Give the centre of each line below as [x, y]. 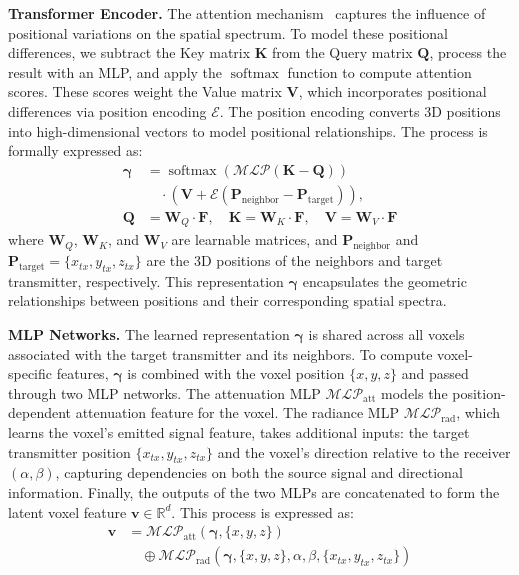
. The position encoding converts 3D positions [360, 110]
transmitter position [69, 451]
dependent [40, 412]
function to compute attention [379, 71]
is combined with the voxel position [236, 373]
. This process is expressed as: [262, 511]
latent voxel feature [67, 511]
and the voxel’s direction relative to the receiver [364, 451]
